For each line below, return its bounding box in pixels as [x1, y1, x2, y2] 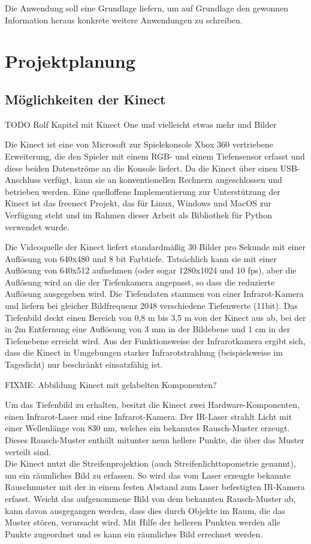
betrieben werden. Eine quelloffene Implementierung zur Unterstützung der [5, 185, 280, 197]
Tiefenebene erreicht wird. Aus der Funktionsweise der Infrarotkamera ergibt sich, [5, 334, 306, 347]
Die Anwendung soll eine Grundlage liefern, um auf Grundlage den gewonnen [5, 2, 289, 14]
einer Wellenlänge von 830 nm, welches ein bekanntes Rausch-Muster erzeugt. [5, 422, 290, 434]
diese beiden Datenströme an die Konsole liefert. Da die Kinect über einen [5, 161, 277, 174]
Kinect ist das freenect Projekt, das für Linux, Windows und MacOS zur [5, 197, 272, 209]
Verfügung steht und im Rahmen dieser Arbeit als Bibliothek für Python [5, 208, 272, 221]
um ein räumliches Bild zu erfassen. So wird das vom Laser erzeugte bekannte [5, 468, 291, 481]
